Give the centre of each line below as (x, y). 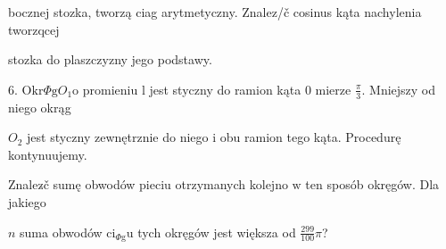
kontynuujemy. (48, 154)
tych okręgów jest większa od (217, 232)
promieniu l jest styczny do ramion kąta (192, 89)
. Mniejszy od (399, 89)
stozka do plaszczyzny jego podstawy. (110, 59)
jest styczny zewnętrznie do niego (118, 137)
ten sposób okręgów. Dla (372, 184)
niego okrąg (40, 107)
